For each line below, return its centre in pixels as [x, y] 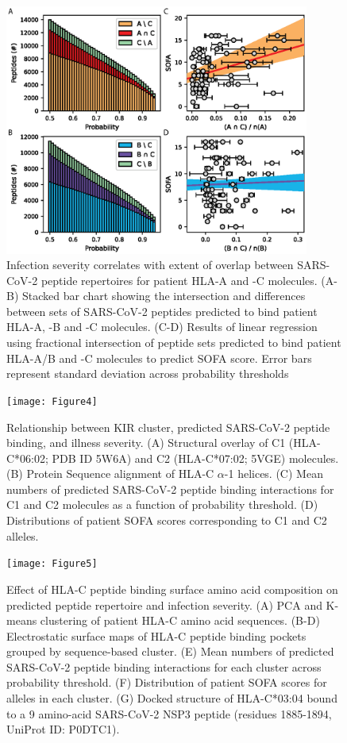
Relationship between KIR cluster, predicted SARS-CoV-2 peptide [168, 427]
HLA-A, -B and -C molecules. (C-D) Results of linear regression [162, 327]
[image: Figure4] [52, 401]
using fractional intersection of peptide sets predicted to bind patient [174, 343]
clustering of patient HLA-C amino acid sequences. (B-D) [180, 620]
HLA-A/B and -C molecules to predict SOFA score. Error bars [159, 358]
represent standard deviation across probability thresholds [148, 373]
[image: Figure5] [52, 564]
